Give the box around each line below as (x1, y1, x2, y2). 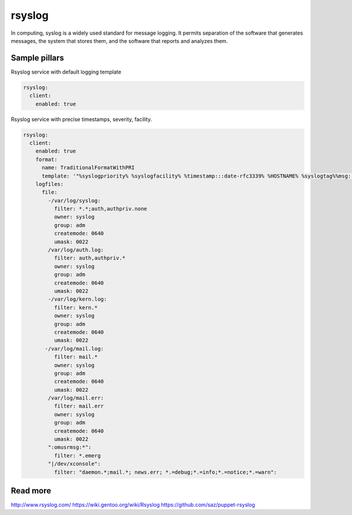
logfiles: (35, 180, 64, 188)
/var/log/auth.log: (48, 247, 104, 253)
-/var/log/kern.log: (48, 296, 107, 303)
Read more (11, 486, 52, 496)
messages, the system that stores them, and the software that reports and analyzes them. (11, 37, 228, 44)
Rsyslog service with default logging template (11, 68, 121, 75)
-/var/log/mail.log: (45, 345, 104, 352)
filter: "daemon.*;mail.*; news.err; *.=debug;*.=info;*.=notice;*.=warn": (53, 469, 277, 476)
